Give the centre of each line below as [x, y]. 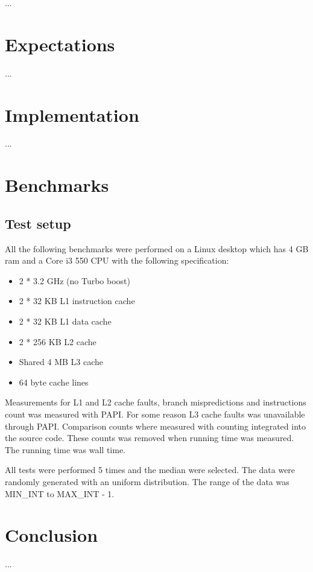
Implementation [72, 114]
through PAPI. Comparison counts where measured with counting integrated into [156, 426]
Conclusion [52, 535]
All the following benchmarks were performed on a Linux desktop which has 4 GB [157, 248]
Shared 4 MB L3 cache [61, 362]
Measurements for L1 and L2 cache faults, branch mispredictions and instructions [156, 402]
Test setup [38, 223]
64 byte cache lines [54, 382]
